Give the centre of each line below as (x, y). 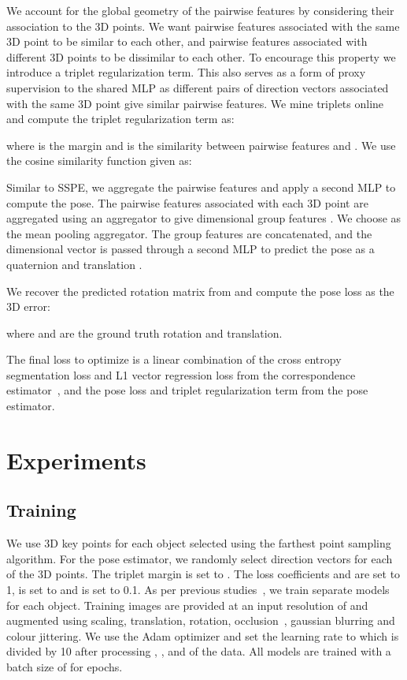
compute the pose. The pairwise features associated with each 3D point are (187, 202)
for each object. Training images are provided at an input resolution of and (187, 605)
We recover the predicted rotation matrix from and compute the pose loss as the (200, 291)
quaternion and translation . (74, 264)
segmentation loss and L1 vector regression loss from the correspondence (181, 374)
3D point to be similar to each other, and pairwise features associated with (187, 41)
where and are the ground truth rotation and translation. (144, 333)
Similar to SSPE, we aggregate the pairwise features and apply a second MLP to (201, 187)
